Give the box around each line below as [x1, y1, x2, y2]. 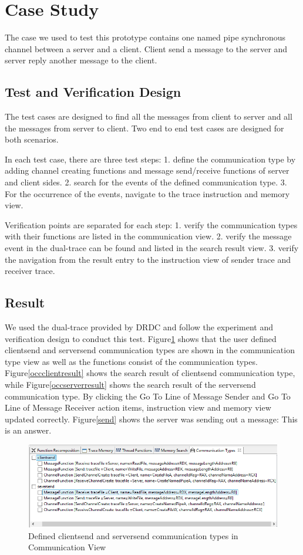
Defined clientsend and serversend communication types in [28, 529, 238, 542]
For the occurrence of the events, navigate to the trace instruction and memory [5, 187, 290, 199]
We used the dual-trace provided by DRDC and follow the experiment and [5, 321, 273, 333]
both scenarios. [5, 133, 59, 145]
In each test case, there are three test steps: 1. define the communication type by [5, 153, 296, 165]
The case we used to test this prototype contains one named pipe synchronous [5, 31, 286, 43]
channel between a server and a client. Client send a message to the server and [5, 42, 288, 55]
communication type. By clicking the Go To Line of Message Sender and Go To [5, 390, 291, 402]
